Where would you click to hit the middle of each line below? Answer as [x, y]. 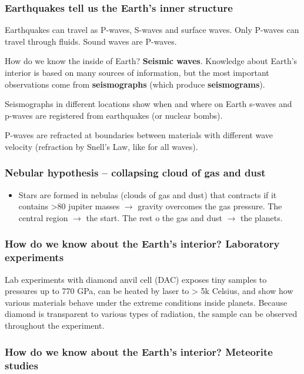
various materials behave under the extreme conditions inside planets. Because [146, 302]
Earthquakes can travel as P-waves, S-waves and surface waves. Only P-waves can [152, 30]
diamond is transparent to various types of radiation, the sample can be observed [151, 314]
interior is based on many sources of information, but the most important [137, 72]
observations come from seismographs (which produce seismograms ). [135, 84]
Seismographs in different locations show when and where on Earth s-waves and [148, 104]
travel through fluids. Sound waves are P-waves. [91, 41]
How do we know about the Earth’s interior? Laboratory [142, 244]
